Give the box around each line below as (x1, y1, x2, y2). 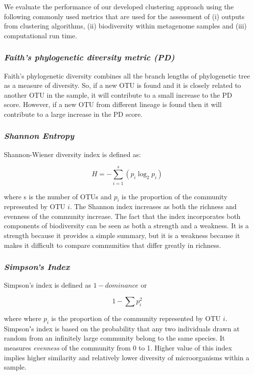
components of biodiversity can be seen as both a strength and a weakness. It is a (4, 220, 249, 231)
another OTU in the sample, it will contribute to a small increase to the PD (4, 89, 232, 100)
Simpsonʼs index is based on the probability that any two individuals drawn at (4, 323, 240, 333)
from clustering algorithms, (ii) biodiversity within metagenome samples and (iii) (4, 21, 247, 31)
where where (4, 313, 42, 323)
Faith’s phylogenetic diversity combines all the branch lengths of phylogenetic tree (4, 70, 250, 80)
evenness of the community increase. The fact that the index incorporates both (4, 211, 241, 221)
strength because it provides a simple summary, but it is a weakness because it (4, 230, 240, 241)
